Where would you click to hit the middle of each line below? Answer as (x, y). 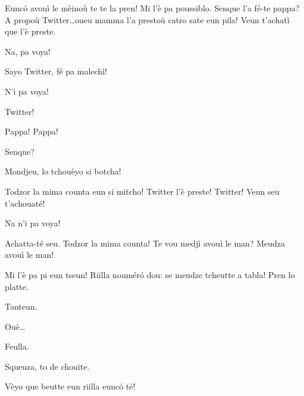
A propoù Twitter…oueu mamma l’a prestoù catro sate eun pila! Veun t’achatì (147, 19)
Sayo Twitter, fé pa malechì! (56, 71)
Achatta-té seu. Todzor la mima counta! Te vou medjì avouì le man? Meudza (145, 243)
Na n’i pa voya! (33, 223)
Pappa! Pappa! (32, 131)
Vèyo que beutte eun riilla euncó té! (70, 386)
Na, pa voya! (28, 51)
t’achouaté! (25, 203)
